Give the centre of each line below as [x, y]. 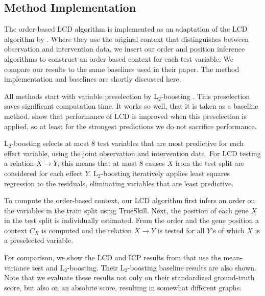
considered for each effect [43, 173]
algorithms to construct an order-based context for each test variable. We [119, 58]
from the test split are [210, 163]
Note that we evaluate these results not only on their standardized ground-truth [129, 277]
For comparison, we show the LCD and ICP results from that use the [113, 257]
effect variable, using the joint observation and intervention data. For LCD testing [132, 153]
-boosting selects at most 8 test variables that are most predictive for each [127, 143]
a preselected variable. [39, 240]
